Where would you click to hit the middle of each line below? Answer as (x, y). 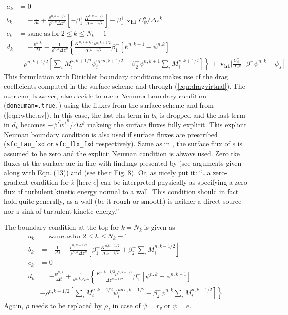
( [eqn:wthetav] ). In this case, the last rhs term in (77, 114)
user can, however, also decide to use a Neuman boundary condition (105, 95)
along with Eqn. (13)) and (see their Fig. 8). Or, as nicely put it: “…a (107, 172)
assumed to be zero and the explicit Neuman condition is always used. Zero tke (122, 153)
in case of (126, 305)
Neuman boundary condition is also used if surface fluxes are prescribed (111, 134)
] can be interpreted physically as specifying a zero (172, 182)
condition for (50, 182)
